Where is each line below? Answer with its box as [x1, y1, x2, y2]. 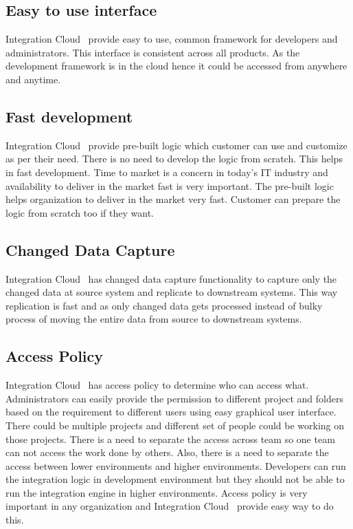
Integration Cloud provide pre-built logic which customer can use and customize [5, 138, 348, 152]
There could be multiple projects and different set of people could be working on [5, 418, 345, 432]
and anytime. [5, 72, 61, 86]
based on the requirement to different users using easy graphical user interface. [5, 404, 337, 419]
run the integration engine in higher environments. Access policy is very [5, 485, 308, 499]
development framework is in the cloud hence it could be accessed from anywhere [5, 58, 348, 73]
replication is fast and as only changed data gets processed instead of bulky [5, 298, 323, 312]
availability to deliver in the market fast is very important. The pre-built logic [5, 178, 334, 193]
